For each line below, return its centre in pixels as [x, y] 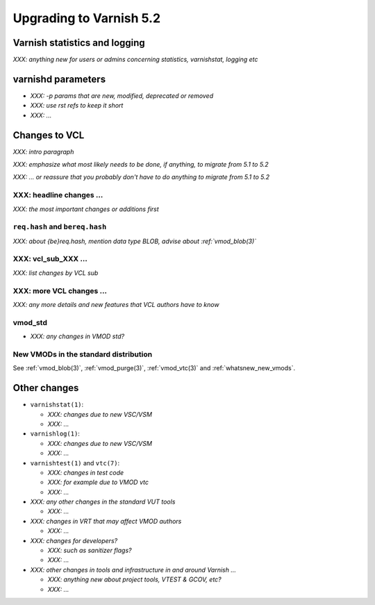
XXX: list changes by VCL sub [56, 273]
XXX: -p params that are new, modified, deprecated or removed [122, 96]
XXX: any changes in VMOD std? [77, 336]
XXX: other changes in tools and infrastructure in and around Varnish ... [133, 570]
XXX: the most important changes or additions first [86, 209]
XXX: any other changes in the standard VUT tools [103, 502]
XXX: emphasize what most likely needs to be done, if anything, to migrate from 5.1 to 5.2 [141, 165]
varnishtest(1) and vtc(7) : [75, 463]
